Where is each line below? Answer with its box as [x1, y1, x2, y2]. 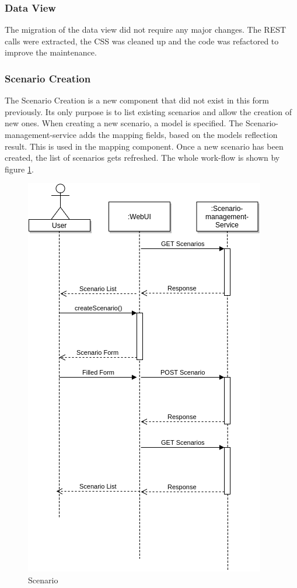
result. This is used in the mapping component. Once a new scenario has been [5, 140, 284, 152]
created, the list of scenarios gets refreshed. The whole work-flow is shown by [5, 151, 280, 164]
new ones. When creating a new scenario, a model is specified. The [5, 117, 243, 129]
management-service [5, 129, 76, 140]
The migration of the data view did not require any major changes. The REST [5, 23, 286, 36]
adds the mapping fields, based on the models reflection [79, 129, 278, 140]
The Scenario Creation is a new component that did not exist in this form [5, 94, 270, 106]
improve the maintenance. [5, 46, 97, 58]
